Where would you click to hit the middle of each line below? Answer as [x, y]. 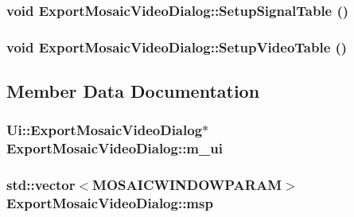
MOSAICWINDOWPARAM [187, 185]
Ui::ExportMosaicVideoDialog [105, 130]
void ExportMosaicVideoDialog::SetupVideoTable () [177, 46]
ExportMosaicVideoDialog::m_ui [115, 148]
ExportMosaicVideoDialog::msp [110, 203]
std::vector [41, 185]
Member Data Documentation [133, 91]
